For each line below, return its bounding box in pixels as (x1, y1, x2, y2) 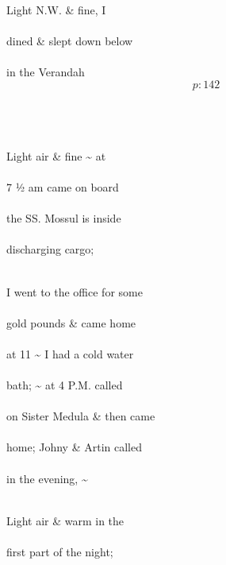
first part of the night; (6, 544, 113, 559)
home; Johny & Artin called (6, 439, 142, 455)
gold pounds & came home (6, 314, 136, 331)
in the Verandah (6, 64, 85, 80)
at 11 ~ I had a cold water (6, 345, 134, 362)
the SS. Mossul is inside (6, 210, 121, 226)
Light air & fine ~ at (6, 147, 106, 164)
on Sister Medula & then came (6, 408, 155, 424)
